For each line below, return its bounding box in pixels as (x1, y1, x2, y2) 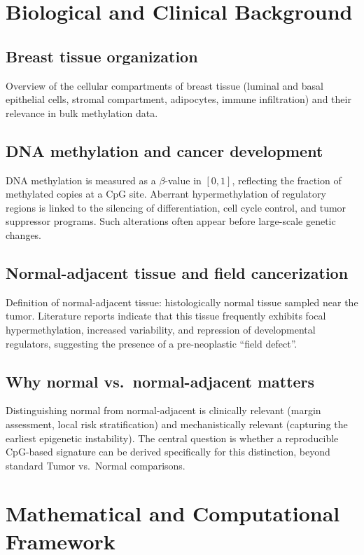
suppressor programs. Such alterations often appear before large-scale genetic (6, 214, 336, 228)
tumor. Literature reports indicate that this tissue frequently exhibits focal (6, 308, 326, 323)
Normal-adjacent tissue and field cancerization (6, 261, 349, 283)
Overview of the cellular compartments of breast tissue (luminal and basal (6, 78, 323, 92)
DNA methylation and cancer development (6, 139, 323, 161)
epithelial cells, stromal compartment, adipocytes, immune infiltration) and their (6, 92, 351, 107)
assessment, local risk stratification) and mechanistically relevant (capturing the (6, 416, 348, 431)
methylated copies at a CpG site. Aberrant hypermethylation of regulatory (6, 186, 326, 201)
